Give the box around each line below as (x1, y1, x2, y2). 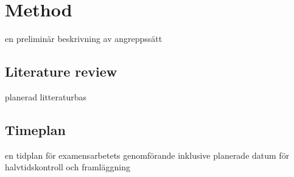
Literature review (5, 62, 117, 81)
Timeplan (5, 120, 66, 139)
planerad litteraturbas (5, 90, 87, 103)
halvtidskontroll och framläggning (5, 161, 130, 173)
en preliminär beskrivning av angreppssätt (5, 32, 163, 45)
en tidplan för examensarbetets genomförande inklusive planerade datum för (5, 148, 290, 161)
